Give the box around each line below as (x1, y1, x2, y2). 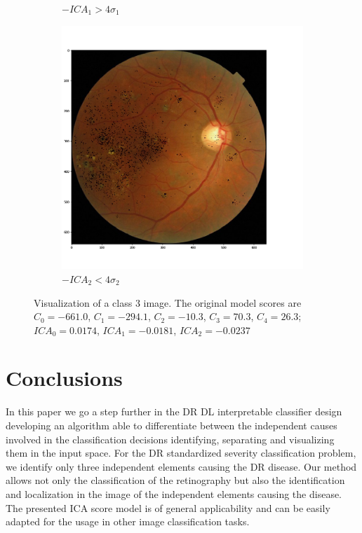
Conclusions (6, 364, 123, 392)
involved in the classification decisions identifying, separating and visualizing (6, 431, 335, 446)
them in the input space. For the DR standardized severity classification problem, (6, 445, 356, 460)
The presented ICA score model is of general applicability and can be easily (6, 500, 330, 515)
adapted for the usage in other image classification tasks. (6, 514, 250, 529)
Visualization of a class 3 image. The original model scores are (34, 295, 302, 310)
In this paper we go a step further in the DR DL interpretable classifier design (6, 404, 342, 419)
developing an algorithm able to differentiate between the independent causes (6, 418, 337, 432)
